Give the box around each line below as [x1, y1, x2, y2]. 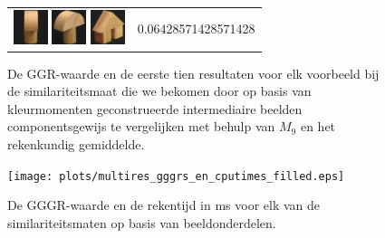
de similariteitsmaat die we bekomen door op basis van [7, 81, 312, 100]
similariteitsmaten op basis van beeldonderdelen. [7, 213, 276, 232]
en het [300, 117, 336, 136]
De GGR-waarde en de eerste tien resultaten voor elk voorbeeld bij [7, 63, 380, 82]
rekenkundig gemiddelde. [7, 135, 145, 153]
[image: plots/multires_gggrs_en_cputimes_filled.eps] [7, 169, 345, 183]
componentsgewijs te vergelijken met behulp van [7, 117, 275, 136]
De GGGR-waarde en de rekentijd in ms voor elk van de [7, 195, 321, 214]
